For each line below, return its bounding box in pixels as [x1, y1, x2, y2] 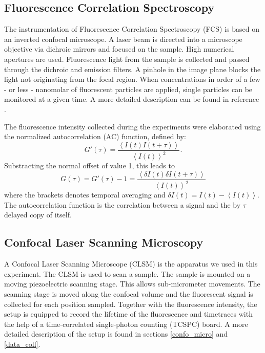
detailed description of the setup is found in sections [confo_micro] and [4, 328, 228, 339]
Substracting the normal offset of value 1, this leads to [4, 160, 175, 171]
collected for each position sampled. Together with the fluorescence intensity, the [4, 298, 257, 309]
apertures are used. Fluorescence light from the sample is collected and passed [4, 53, 250, 64]
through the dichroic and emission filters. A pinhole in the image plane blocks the [4, 63, 261, 74]
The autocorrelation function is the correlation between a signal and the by [4, 199, 241, 210]
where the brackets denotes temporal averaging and [4, 189, 166, 200]
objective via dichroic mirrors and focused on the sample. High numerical [4, 43, 234, 54]
